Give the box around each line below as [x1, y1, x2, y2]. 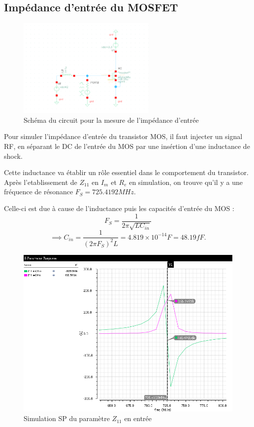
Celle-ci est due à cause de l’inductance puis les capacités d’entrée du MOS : [4, 203, 234, 213]
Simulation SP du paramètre [24, 413, 110, 424]
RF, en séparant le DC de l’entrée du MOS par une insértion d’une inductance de [4, 141, 250, 151]
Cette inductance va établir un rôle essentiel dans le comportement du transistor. [4, 167, 249, 178]
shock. [4, 150, 23, 161]
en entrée [124, 413, 152, 424]
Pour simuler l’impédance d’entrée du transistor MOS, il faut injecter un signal [4, 131, 243, 142]
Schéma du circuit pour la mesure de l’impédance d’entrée [24, 114, 199, 125]
